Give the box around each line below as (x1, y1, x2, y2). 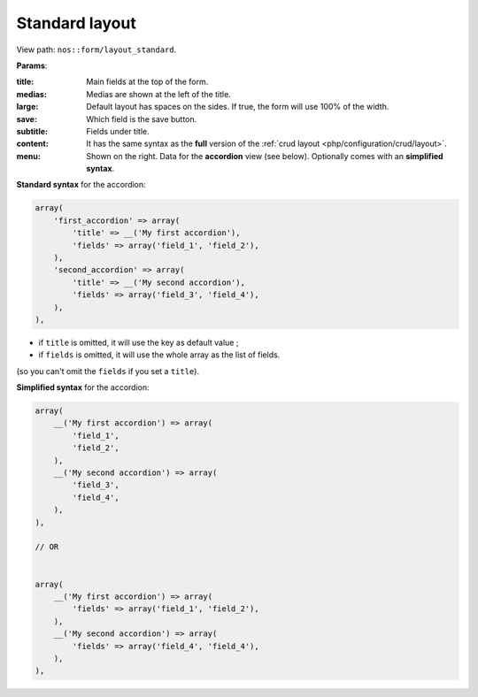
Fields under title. (86, 126, 150, 136)
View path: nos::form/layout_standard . (16, 44, 177, 55)
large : (16, 102, 39, 112)
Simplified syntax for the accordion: (16, 382, 150, 393)
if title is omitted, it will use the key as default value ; (38, 337, 239, 348)
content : (16, 138, 49, 149)
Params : (16, 60, 48, 71)
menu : (16, 150, 42, 161)
